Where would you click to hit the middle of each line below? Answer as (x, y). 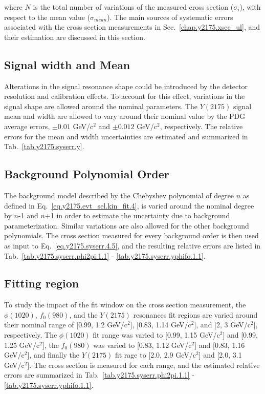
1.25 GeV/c (22, 345)
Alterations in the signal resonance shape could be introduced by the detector (126, 86)
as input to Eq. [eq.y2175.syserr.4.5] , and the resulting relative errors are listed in (132, 245)
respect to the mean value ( (47, 17)
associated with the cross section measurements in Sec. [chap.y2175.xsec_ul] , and (132, 27)
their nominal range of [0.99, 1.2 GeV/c (66, 325)
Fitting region (42, 283)
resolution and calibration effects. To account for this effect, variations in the (125, 96)
